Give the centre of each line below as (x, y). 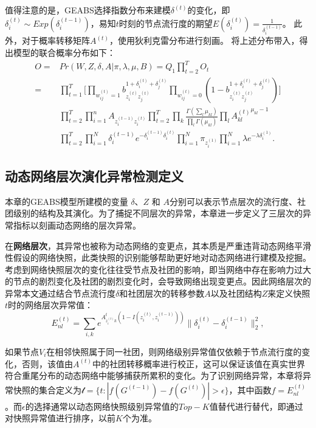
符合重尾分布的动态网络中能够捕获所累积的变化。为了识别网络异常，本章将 (154, 375)
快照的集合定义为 (47, 389)
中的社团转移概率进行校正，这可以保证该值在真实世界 (198, 363)
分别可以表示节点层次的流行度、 (233, 201)
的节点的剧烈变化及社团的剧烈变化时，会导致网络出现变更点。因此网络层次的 (158, 281)
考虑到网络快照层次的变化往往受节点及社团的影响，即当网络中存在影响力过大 (158, 269)
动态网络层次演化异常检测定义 (94, 175)
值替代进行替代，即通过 (256, 406)
